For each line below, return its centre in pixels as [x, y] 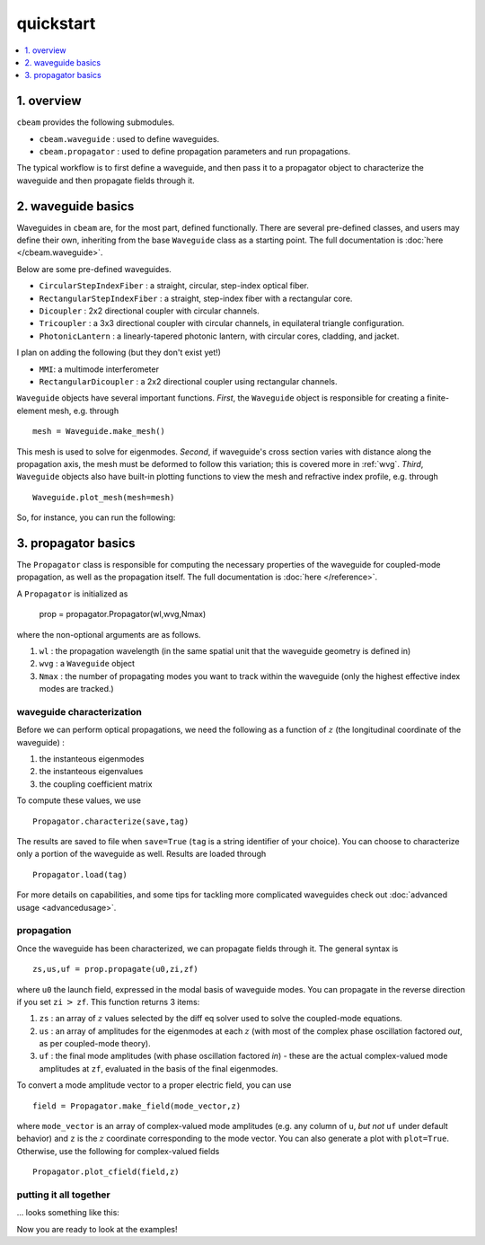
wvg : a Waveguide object [87, 664]
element [31, 411]
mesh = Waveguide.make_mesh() [99, 432]
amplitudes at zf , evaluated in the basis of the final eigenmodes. [159, 1068]
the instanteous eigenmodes [92, 759]
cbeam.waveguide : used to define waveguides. [129, 138]
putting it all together [64, 1195]
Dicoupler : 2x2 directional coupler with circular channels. [149, 311]
